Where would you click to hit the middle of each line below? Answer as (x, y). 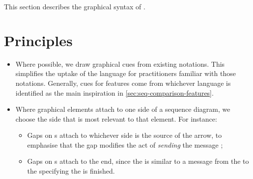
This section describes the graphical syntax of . (75, 6)
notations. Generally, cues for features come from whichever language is (123, 83)
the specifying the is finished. (71, 171)
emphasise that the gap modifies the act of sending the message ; (125, 144)
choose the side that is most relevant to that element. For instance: (116, 118)
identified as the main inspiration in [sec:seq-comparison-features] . (114, 92)
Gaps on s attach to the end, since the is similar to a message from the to (138, 161)
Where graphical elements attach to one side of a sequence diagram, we (123, 109)
